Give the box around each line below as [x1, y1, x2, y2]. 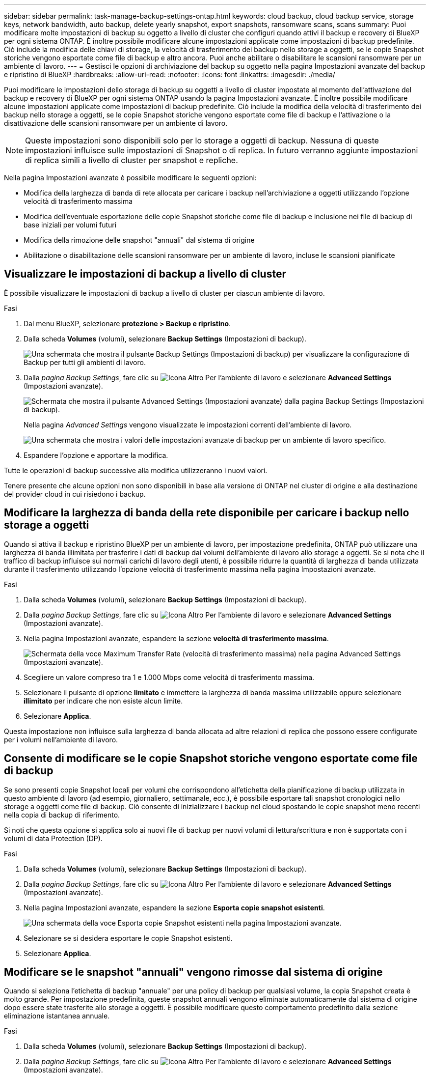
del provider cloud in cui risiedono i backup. [4, 489, 146, 498]
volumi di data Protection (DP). [4, 834, 103, 843]
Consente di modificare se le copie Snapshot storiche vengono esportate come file [4, 752, 418, 765]
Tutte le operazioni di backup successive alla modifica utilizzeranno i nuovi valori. [4, 466, 268, 475]
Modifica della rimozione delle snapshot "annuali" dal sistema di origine [24, 236, 255, 244]
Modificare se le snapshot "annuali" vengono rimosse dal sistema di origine [4, 965, 383, 978]
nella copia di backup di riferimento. [4, 810, 120, 819]
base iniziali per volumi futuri [24, 221, 117, 229]
